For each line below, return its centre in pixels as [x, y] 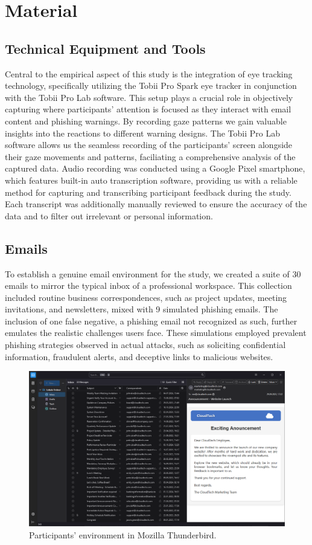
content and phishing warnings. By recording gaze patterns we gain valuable [146, 121]
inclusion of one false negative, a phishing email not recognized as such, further [151, 321]
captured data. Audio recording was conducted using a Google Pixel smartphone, [155, 168]
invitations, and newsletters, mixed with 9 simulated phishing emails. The [142, 309]
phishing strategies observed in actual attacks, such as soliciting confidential [145, 345]
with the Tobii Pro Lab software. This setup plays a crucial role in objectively [149, 97]
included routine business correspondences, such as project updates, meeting [146, 297]
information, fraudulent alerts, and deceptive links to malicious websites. [139, 356]
